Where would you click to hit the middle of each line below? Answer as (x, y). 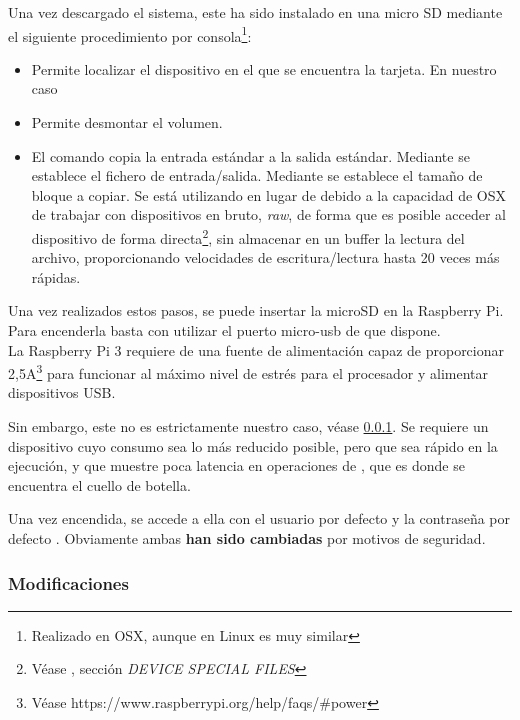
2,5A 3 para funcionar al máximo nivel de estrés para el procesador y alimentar (248, 371)
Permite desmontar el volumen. (127, 122)
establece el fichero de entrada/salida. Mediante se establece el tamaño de (257, 175)
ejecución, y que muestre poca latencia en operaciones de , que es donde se (236, 465)
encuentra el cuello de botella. (99, 484)
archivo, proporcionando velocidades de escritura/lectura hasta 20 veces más (265, 257)
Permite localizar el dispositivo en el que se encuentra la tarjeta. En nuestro (264, 68)
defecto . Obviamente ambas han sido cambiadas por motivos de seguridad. (247, 538)
